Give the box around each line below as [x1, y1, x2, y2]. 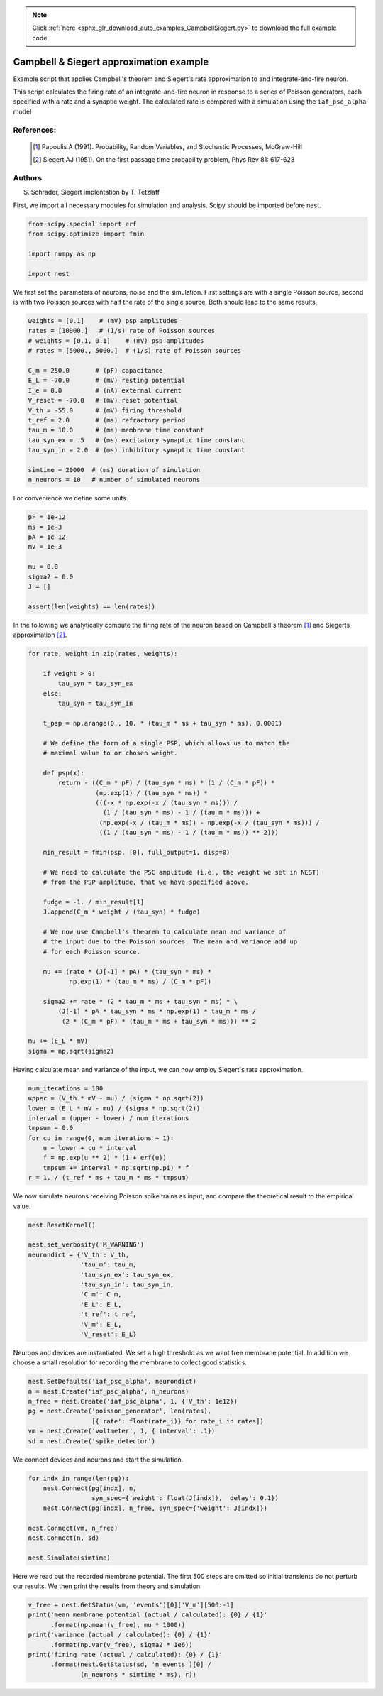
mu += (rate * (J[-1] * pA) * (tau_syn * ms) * [43, 968, 212, 975]
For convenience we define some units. [13, 494, 128, 503]
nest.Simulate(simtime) [28, 1553, 111, 1562]
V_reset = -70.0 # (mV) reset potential [28, 396, 178, 405]
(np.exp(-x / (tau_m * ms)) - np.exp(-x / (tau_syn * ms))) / [99, 819, 321, 826]
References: [13, 125, 57, 135]
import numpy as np [28, 249, 96, 258]
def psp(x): [43, 769, 85, 777]
